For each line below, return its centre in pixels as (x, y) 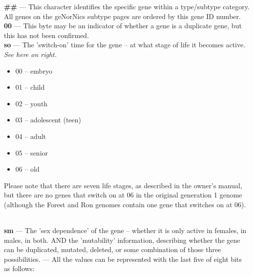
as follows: (19, 268)
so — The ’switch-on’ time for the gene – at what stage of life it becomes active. (125, 45)
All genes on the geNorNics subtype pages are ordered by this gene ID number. (122, 16)
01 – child (30, 87)
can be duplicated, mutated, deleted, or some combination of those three (113, 249)
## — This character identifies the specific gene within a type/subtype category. (127, 6)
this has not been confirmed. (47, 35)
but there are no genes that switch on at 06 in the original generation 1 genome (123, 195)
